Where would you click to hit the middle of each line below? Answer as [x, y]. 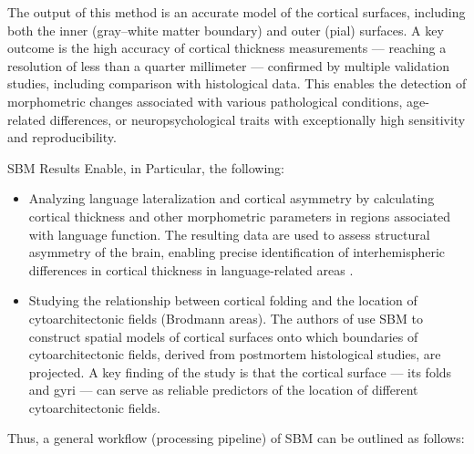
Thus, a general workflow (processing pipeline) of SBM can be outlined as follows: [236, 438]
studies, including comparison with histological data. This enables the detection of [237, 83]
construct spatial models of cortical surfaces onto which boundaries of [223, 336]
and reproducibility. [62, 137]
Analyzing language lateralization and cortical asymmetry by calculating [232, 198]
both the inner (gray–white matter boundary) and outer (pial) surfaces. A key [226, 30]
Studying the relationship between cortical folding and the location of [223, 300]
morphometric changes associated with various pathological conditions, [205, 101]
